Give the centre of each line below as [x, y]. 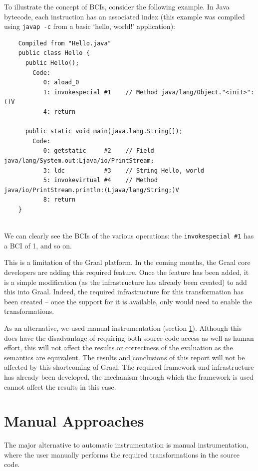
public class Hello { [54, 53]
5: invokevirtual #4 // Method [100, 180]
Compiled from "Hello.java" [65, 43]
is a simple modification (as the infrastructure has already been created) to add [126, 282]
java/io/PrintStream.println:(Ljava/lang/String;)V [92, 190]
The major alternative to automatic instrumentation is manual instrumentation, [127, 445]
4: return [59, 112]
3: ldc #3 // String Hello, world [124, 170]
